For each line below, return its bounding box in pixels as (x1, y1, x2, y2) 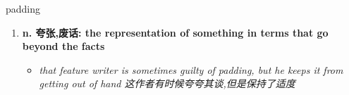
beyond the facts (22, 39, 105, 53)
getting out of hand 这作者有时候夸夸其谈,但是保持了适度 (39, 76, 295, 91)
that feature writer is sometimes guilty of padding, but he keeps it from (39, 62, 343, 77)
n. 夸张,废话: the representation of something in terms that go (22, 25, 329, 39)
